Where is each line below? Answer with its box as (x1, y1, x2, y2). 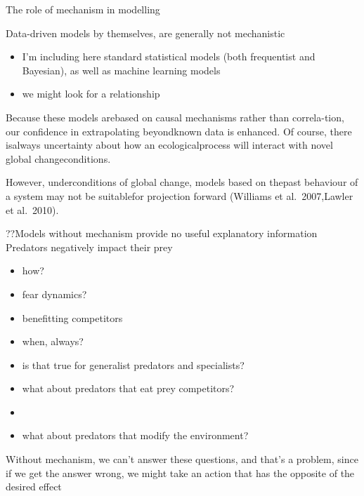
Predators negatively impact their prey (6, 239, 173, 254)
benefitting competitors (22, 310, 123, 325)
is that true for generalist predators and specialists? (22, 357, 245, 372)
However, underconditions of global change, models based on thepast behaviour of (6, 175, 358, 189)
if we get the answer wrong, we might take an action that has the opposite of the (6, 465, 355, 480)
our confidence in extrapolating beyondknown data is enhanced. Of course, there (6, 123, 352, 138)
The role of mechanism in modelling (6, 2, 160, 16)
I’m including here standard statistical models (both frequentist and (22, 49, 316, 64)
